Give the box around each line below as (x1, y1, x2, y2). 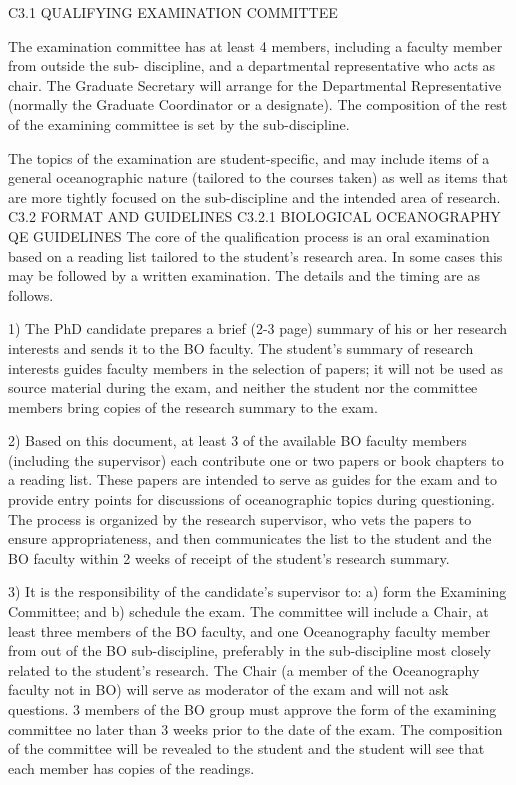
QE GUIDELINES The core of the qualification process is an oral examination (8, 225, 490, 246)
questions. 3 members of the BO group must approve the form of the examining (8, 699, 497, 719)
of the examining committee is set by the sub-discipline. (8, 113, 350, 134)
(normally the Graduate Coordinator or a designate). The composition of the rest (8, 94, 508, 115)
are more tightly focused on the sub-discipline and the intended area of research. (8, 186, 501, 207)
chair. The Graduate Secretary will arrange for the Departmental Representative (8, 74, 502, 95)
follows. (8, 284, 54, 305)
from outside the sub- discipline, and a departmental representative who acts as (8, 55, 496, 76)
